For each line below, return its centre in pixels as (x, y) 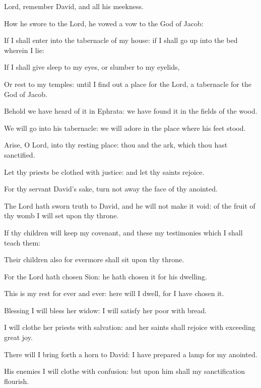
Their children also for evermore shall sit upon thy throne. (94, 259)
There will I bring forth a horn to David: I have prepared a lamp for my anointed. (131, 354)
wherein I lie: (24, 50)
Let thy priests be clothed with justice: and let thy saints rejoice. (104, 172)
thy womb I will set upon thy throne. (61, 215)
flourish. (17, 381)
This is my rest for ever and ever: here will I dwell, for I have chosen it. (114, 293)
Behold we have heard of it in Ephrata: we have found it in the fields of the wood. (131, 111)
